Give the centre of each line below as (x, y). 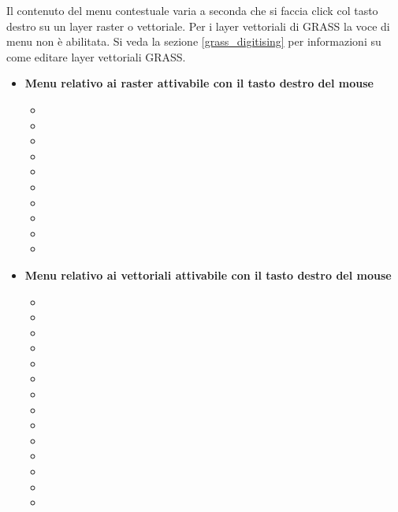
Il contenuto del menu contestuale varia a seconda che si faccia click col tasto (192, 10)
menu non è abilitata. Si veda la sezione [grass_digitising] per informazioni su (194, 41)
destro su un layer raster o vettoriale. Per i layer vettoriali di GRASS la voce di (198, 26)
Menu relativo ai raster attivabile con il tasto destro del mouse (199, 83)
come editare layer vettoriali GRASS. (96, 56)
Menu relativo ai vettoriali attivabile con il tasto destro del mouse (208, 275)
